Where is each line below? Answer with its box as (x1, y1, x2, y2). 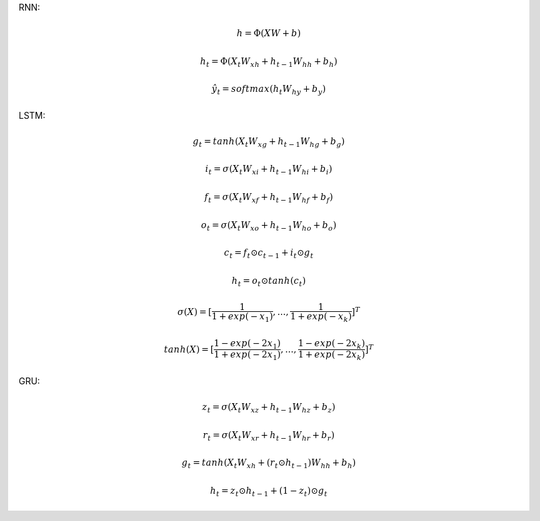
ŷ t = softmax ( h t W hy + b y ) (211, 83, 327, 97)
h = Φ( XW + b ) (236, 28, 302, 39)
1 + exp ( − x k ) (290, 311, 352, 324)
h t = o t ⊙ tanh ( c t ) (231, 275, 307, 289)
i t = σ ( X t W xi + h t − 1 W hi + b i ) (205, 163, 333, 177)
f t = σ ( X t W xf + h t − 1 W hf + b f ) (204, 191, 334, 205)
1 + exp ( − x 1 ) (211, 311, 274, 324)
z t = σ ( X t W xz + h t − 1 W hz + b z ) (201, 401, 336, 415)
